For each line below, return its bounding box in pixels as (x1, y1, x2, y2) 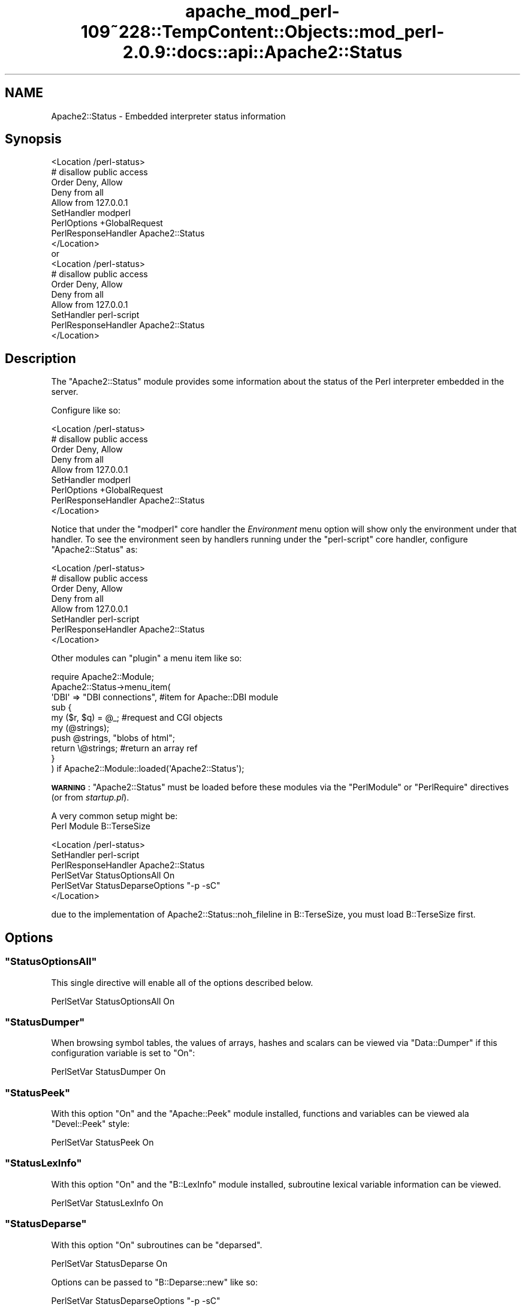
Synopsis (5, 131, 62, 147)
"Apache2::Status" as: (51, 544, 138, 555)
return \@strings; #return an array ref (51, 743, 198, 754)
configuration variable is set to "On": (51, 1048, 195, 1059)
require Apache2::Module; (51, 672, 154, 682)
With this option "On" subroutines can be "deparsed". (51, 1239, 262, 1250)
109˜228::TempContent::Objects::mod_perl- (80, 22, 445, 42)
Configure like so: (51, 405, 120, 416)
